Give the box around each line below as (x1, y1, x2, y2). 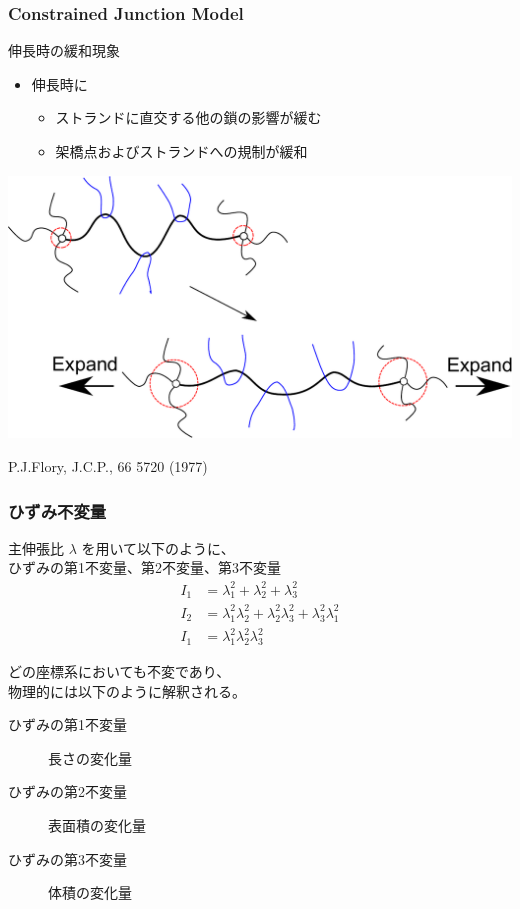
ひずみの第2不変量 (8, 781, 127, 802)
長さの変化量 (48, 747, 132, 768)
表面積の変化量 (48, 814, 146, 835)
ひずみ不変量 (8, 498, 107, 523)
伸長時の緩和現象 (8, 40, 120, 61)
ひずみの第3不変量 (8, 848, 127, 869)
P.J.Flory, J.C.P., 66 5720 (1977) (8, 456, 208, 477)
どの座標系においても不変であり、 (8, 661, 231, 681)
